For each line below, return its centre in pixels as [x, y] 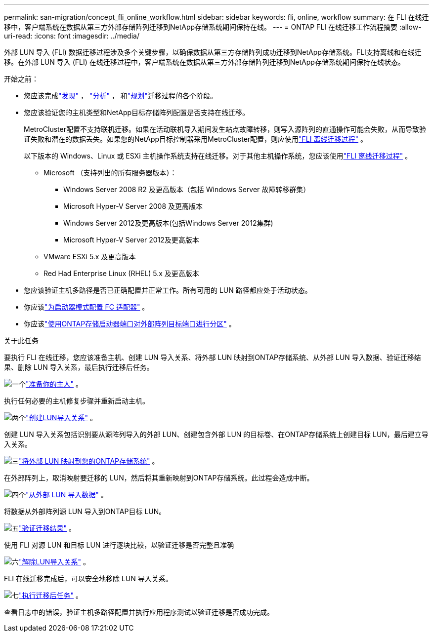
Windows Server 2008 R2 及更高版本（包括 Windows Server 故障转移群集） [187, 189]
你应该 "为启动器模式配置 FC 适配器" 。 [87, 307]
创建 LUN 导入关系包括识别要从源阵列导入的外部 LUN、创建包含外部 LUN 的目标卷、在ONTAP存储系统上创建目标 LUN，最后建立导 [216, 434]
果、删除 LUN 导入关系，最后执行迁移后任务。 [79, 367]
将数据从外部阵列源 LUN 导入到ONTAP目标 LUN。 [85, 511]
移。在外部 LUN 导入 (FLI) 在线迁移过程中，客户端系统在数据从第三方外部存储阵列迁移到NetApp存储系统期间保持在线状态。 [204, 62]
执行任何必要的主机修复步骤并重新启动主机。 [77, 401]
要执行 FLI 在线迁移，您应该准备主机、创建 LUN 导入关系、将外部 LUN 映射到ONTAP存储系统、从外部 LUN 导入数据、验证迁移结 [213, 357]
